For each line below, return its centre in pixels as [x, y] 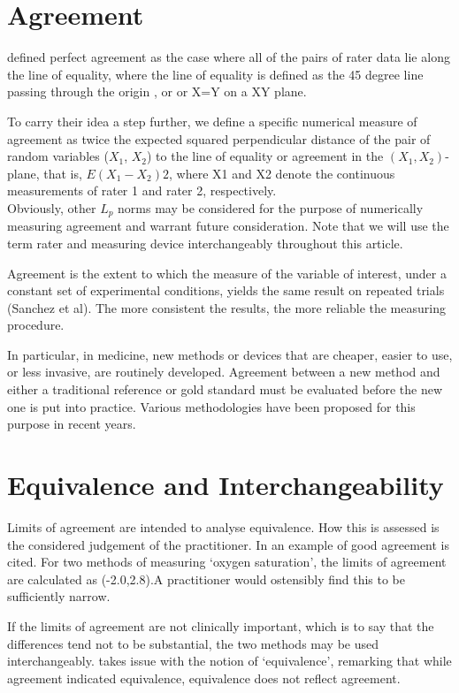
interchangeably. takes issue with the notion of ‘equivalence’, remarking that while [229, 661]
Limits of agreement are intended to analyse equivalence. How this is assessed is [223, 526]
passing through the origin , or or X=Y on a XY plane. [157, 91]
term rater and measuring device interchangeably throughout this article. [205, 243]
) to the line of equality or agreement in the [265, 156]
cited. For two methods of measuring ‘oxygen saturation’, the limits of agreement [227, 562]
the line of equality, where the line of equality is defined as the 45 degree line [215, 74]
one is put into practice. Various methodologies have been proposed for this [211, 406]
